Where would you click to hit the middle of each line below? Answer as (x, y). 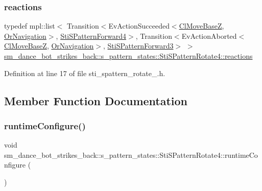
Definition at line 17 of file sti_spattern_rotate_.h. (85, 73)
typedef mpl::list (30, 26)
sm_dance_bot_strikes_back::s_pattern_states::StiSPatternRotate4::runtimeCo (131, 154)
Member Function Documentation (96, 100)
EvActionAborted (209, 35)
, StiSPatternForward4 (91, 35)
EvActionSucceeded (139, 26)
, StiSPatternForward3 (138, 46)
